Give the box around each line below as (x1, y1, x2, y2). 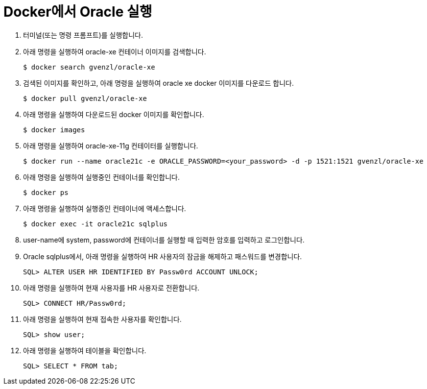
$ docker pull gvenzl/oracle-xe (23, 94, 147, 102)
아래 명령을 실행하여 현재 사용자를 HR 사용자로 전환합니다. (23, 283, 200, 292)
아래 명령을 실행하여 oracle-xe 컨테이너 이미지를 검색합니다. (23, 47, 206, 56)
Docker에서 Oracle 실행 (3, 3, 152, 20)
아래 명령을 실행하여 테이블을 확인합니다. (23, 346, 146, 355)
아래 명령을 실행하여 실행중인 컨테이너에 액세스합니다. (23, 204, 186, 213)
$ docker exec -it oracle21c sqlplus (23, 219, 168, 228)
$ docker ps (23, 188, 69, 196)
